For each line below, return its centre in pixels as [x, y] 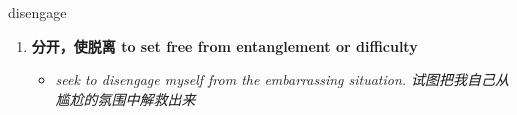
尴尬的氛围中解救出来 [125, 98]
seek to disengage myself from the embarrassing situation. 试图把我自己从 [282, 79]
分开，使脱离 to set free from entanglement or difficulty [224, 45]
